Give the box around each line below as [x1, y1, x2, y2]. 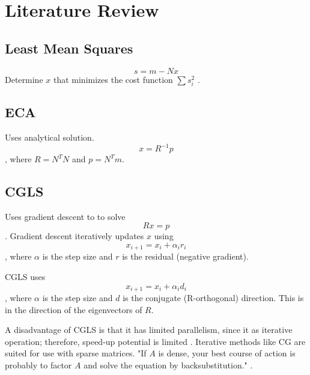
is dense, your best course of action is [158, 347, 296, 359]
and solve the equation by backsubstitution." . [84, 359, 253, 371]
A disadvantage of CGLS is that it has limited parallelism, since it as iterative [5, 323, 293, 336]
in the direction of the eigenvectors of [5, 303, 142, 316]
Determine [5, 73, 43, 85]
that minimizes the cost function [53, 73, 173, 85]
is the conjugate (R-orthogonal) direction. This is [123, 291, 304, 304]
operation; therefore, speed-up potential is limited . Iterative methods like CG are [5, 335, 306, 347]
